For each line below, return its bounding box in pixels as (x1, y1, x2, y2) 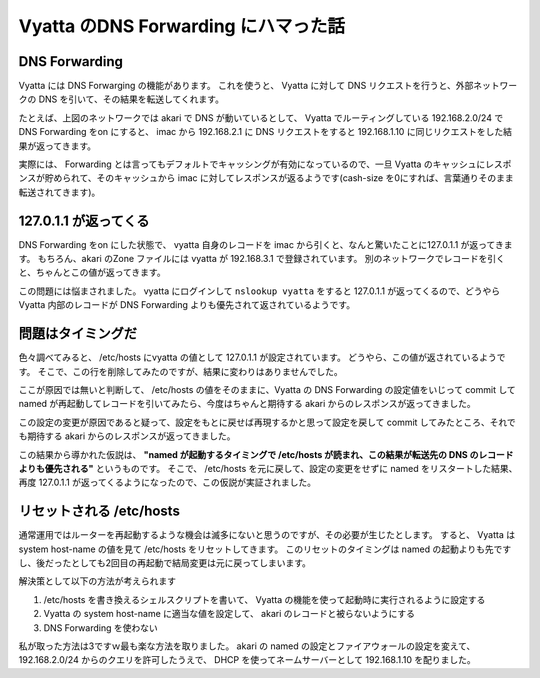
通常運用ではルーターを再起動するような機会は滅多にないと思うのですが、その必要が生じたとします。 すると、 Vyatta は (18, 529, 515, 541)
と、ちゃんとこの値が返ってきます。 (18, 266, 166, 279)
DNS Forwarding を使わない (43, 621, 159, 634)
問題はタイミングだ (18, 325, 137, 342)
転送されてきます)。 (18, 186, 101, 198)
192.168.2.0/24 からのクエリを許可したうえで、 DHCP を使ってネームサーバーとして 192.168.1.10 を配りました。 (18, 654, 476, 666)
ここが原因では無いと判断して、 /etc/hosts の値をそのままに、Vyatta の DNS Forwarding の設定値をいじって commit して (18, 383, 517, 395)
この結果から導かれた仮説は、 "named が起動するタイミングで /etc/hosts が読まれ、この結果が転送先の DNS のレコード (18, 448, 514, 460)
